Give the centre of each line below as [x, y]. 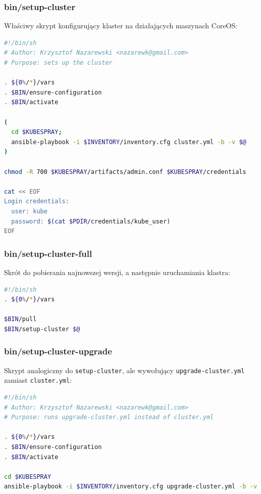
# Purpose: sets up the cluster [58, 63]
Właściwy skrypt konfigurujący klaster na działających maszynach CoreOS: [121, 26]
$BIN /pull [20, 319]
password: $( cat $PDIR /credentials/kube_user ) [91, 221]
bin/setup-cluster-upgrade [58, 351]
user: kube [29, 211]
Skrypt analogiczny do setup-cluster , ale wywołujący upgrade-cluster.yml [124, 370]
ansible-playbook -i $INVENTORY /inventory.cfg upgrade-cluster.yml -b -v [131, 487]
